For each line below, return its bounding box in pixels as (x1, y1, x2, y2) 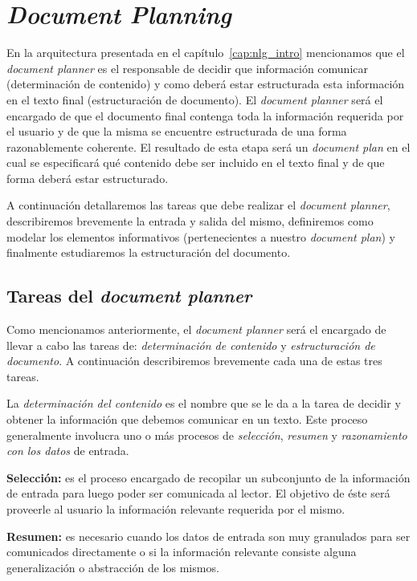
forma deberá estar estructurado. (6, 169, 169, 186)
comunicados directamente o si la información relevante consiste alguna (6, 543, 357, 560)
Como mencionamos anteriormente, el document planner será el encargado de (6, 321, 386, 338)
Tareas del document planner (6, 283, 252, 308)
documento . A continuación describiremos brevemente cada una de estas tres (6, 352, 382, 369)
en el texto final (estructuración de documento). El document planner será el (6, 91, 383, 108)
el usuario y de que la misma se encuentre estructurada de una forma (6, 123, 347, 140)
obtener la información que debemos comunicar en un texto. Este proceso (6, 411, 368, 428)
